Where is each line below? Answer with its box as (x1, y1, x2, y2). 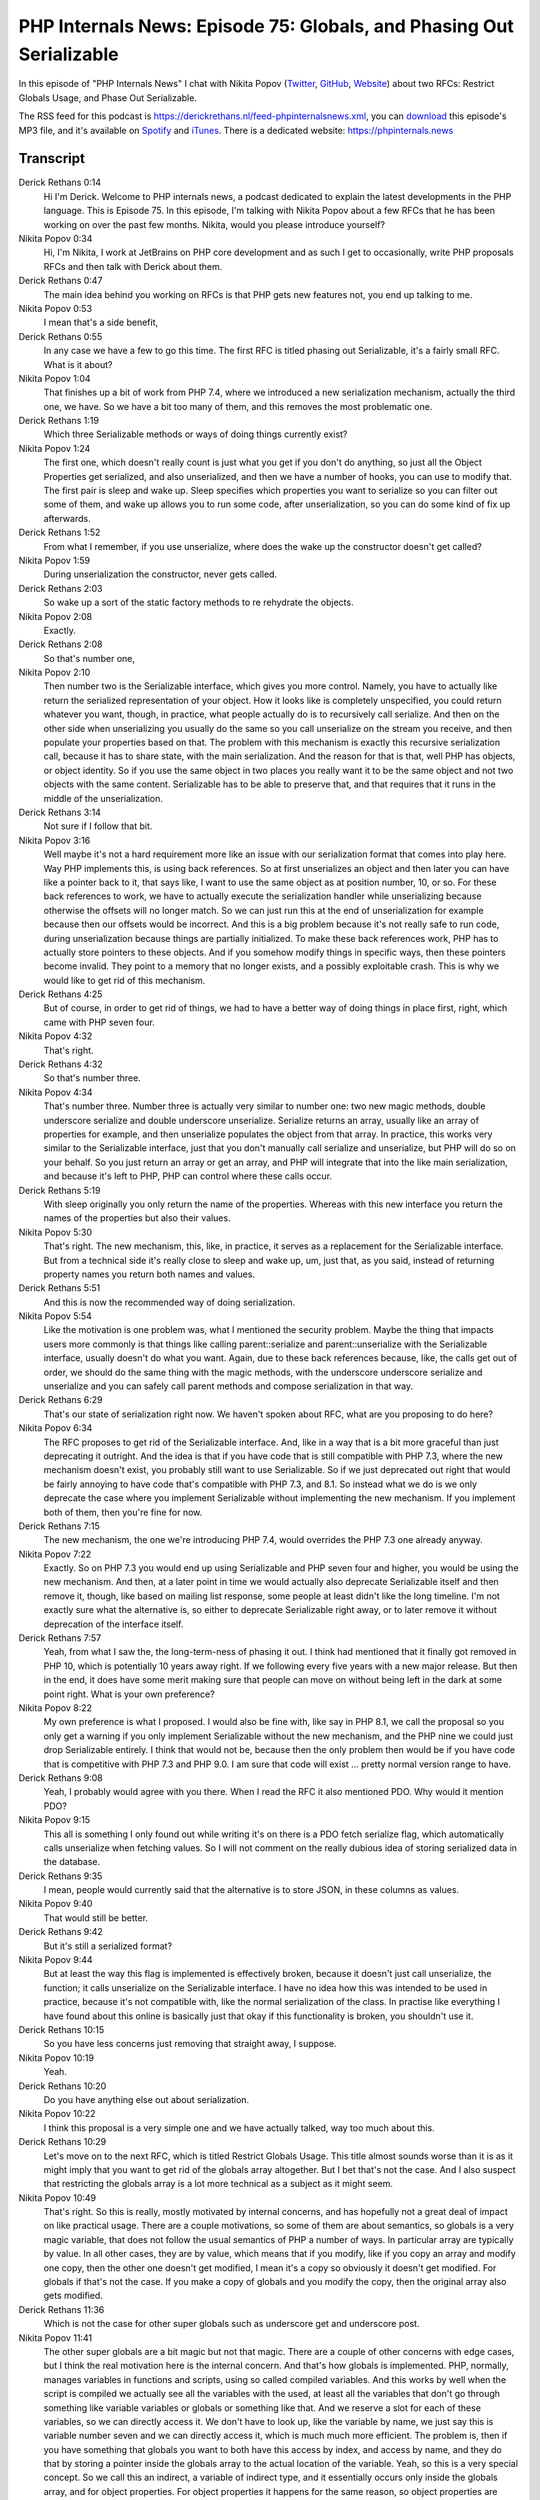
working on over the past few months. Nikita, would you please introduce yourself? (43, 218, 385, 230)
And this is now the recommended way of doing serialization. (43, 1296, 296, 1308)
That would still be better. (43, 1911, 149, 1924)
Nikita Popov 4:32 (18, 1030, 93, 1042)
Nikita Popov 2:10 (18, 666, 91, 679)
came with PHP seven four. (43, 1016, 155, 1028)
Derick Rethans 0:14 (18, 176, 102, 189)
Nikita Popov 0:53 (18, 302, 93, 314)
